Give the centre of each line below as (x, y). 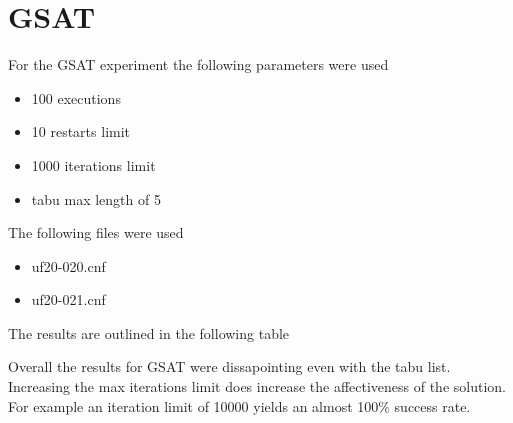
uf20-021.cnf (68, 299)
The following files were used (96, 232)
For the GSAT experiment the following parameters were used (198, 64)
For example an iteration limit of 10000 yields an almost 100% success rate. (239, 405)
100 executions (76, 97)
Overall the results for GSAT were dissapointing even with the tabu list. (229, 366)
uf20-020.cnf (68, 265)
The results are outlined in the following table (149, 332)
